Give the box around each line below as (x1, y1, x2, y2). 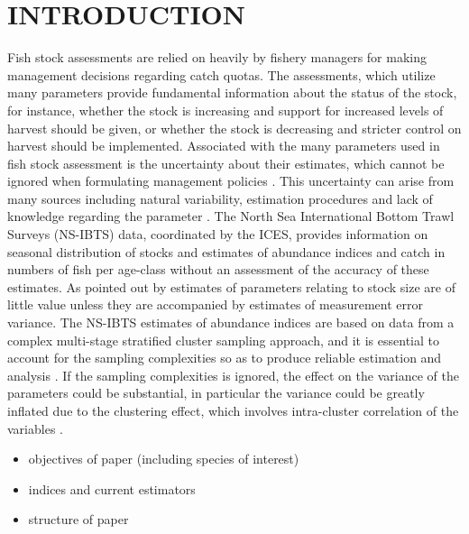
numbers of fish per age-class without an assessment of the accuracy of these (7, 260, 429, 279)
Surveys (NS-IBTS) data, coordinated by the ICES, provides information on (7, 225, 428, 244)
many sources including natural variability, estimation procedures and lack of (7, 189, 433, 207)
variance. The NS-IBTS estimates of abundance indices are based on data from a (7, 313, 455, 332)
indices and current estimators (28, 479, 196, 498)
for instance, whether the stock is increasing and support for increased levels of (7, 100, 444, 119)
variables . (7, 419, 63, 437)
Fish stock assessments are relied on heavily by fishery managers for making (7, 48, 427, 67)
